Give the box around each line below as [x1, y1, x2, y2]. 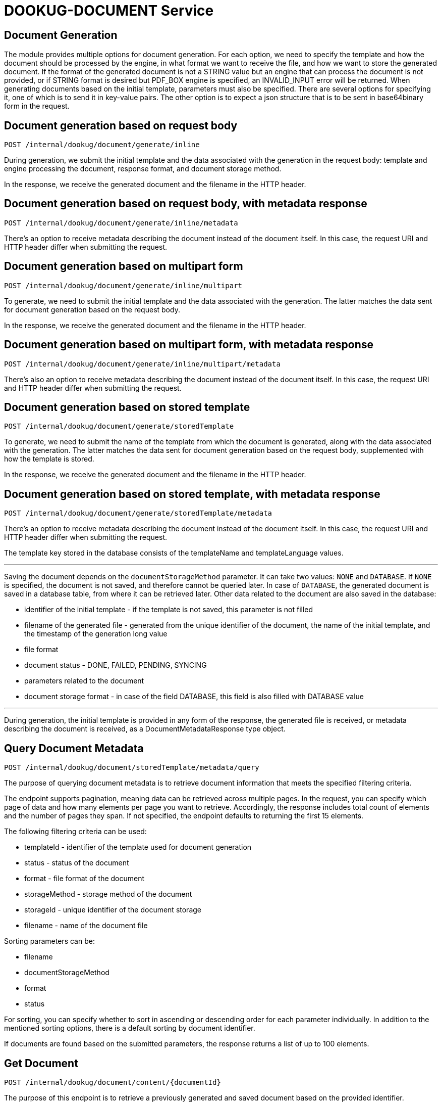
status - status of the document [24, 858, 129, 867]
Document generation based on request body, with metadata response [4, 197, 367, 210]
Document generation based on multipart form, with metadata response [4, 338, 374, 351]
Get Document [4, 1057, 78, 1070]
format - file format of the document [24, 874, 145, 883]
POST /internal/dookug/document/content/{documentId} [4, 1078, 221, 1086]
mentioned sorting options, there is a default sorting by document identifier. [4, 1024, 255, 1033]
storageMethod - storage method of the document [24, 890, 192, 899]
